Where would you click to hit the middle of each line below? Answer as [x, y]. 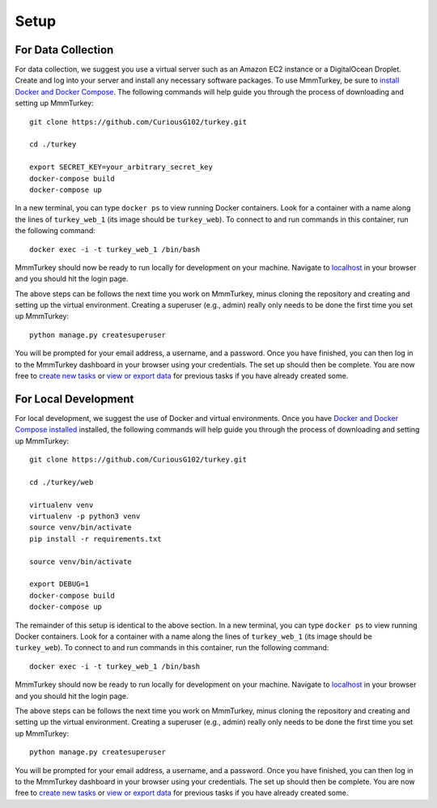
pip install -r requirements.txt [95, 539]
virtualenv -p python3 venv [85, 517]
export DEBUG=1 [59, 584]
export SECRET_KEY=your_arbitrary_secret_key [121, 167]
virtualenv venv [62, 505]
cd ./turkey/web [62, 482]
